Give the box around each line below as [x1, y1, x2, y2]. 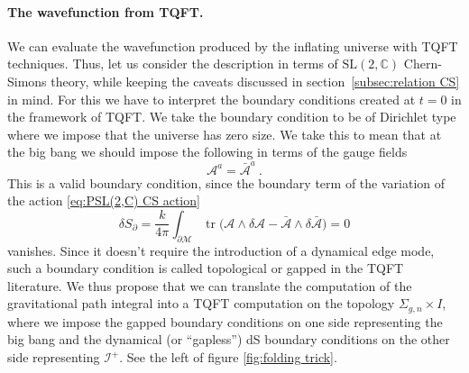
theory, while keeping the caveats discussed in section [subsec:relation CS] [51, 71, 460, 90]
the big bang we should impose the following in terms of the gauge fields [7, 142, 408, 161]
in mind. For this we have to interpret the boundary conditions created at [7, 89, 416, 108]
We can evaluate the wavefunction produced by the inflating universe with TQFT [7, 36, 458, 55]
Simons [7, 71, 47, 90]
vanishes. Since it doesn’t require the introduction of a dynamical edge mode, [7, 241, 435, 259]
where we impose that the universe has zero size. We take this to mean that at [7, 124, 442, 143]
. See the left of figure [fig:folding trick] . [119, 348, 337, 367]
